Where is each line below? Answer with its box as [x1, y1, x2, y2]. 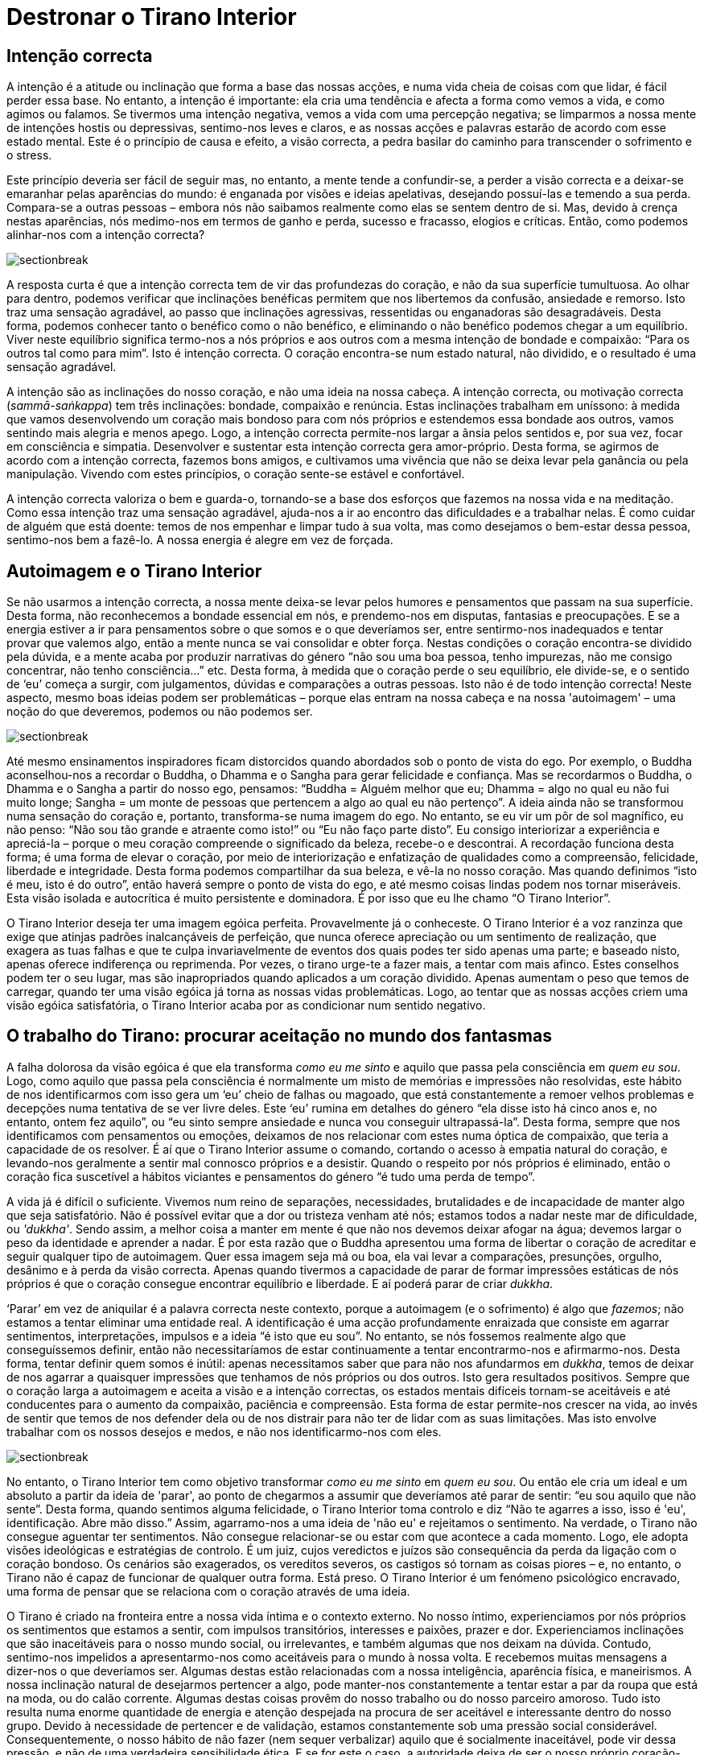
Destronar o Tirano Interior [6, 3, 297, 31]
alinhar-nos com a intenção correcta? [6, 228, 205, 242]
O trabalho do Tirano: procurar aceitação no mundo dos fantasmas [6, 1026, 552, 1047]
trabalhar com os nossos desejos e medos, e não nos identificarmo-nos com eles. [6, 1424, 442, 1439]
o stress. [6, 148, 52, 163]
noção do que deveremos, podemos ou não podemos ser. [6, 704, 313, 719]
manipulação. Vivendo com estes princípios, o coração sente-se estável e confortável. [6, 467, 465, 481]
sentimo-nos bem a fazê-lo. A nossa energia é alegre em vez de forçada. [6, 533, 393, 547]
